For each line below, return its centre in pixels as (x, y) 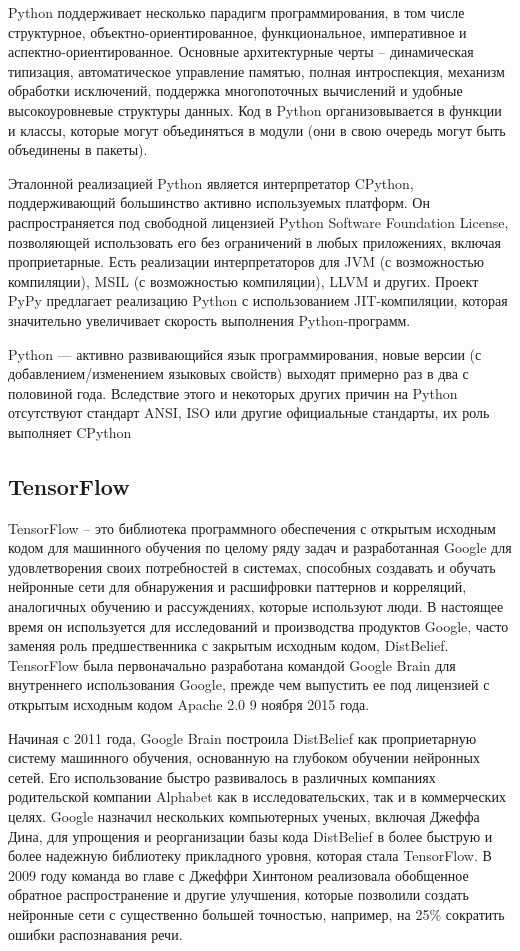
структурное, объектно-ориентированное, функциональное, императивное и (237, 31)
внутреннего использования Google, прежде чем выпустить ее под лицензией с (249, 684)
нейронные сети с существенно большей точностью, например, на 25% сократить (256, 913)
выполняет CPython (70, 431)
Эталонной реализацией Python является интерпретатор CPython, (211, 182)
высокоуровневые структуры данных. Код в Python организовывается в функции (255, 109)
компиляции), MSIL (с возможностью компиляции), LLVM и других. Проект (243, 280)
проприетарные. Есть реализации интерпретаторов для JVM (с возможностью (246, 261)
